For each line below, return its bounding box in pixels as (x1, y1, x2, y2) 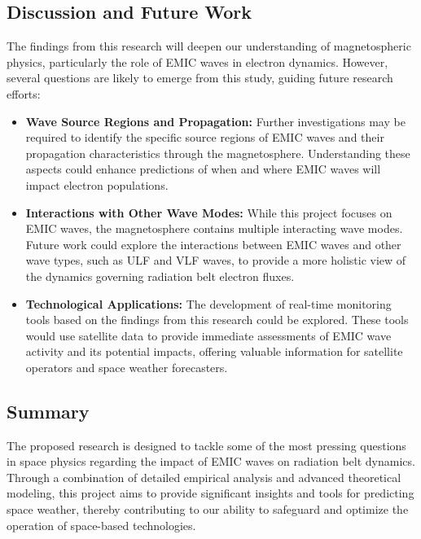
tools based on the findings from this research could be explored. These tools (25, 311, 409, 328)
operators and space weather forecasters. (25, 358, 228, 375)
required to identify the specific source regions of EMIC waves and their (25, 129, 384, 146)
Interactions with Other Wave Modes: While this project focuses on (25, 204, 392, 221)
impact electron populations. (25, 176, 169, 193)
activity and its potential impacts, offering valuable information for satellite (25, 343, 403, 360)
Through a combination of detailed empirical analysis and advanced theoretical (7, 468, 401, 485)
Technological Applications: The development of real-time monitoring (25, 295, 392, 312)
